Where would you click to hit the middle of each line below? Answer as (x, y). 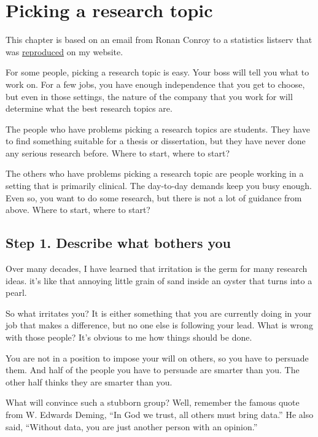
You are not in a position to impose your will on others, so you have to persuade (157, 358)
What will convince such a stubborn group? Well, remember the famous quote (153, 402)
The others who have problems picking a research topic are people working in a (155, 173)
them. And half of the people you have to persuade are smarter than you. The (153, 370)
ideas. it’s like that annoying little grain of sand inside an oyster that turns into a (159, 280)
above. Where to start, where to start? (78, 210)
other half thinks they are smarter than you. (89, 381)
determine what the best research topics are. (89, 108)
